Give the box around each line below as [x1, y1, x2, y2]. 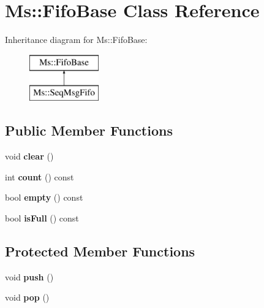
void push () [5, 270, 54, 283]
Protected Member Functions [5, 241, 195, 260]
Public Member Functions [5, 121, 173, 140]
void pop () [5, 291, 50, 304]
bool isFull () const [5, 211, 79, 224]
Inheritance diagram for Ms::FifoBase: [5, 33, 148, 46]
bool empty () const [5, 191, 83, 204]
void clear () [5, 150, 54, 163]
